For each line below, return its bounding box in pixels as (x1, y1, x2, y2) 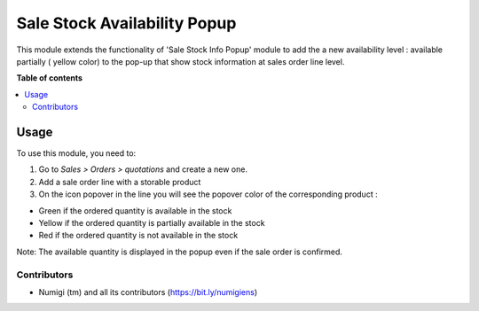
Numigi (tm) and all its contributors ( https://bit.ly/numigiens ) (38, 286, 258, 297)
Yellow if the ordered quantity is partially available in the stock (38, 217, 265, 228)
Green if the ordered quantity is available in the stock (38, 205, 232, 216)
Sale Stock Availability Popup (16, 13, 237, 33)
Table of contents (16, 73, 83, 83)
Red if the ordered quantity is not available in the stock (38, 230, 239, 241)
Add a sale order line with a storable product (38, 176, 201, 187)
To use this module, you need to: (16, 148, 137, 159)
